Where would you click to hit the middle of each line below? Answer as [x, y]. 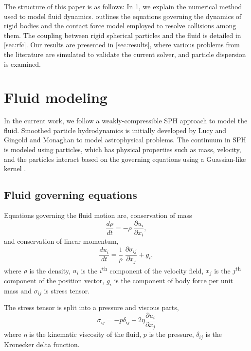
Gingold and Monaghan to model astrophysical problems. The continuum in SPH [125, 140]
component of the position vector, [54, 280]
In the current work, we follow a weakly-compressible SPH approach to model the [126, 121]
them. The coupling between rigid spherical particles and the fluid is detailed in [123, 35]
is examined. [22, 64]
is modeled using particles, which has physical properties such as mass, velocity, [123, 149]
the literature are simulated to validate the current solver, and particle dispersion [125, 54]
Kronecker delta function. [42, 344]
